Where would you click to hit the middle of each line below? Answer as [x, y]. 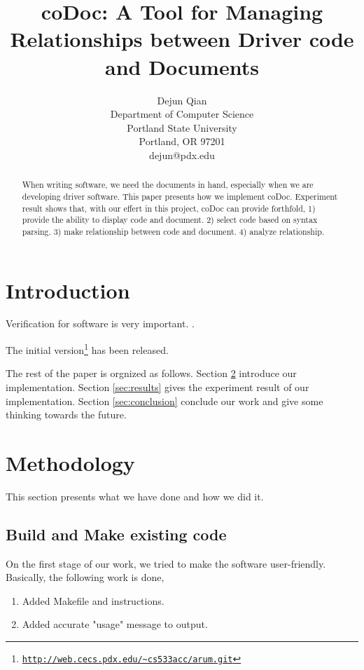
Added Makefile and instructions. [93, 600]
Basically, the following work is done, [85, 577]
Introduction [68, 290]
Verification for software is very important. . [100, 323]
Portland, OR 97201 [182, 141]
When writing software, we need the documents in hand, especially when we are [168, 185]
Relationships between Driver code [182, 39]
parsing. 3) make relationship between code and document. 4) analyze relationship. [173, 231]
